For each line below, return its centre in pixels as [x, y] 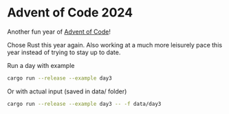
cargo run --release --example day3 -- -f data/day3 [84, 104]
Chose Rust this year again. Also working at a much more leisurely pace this [115, 45]
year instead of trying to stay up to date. [64, 52]
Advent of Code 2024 [70, 13]
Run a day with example [41, 65]
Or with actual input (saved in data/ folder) [67, 91]
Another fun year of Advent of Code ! [59, 32]
